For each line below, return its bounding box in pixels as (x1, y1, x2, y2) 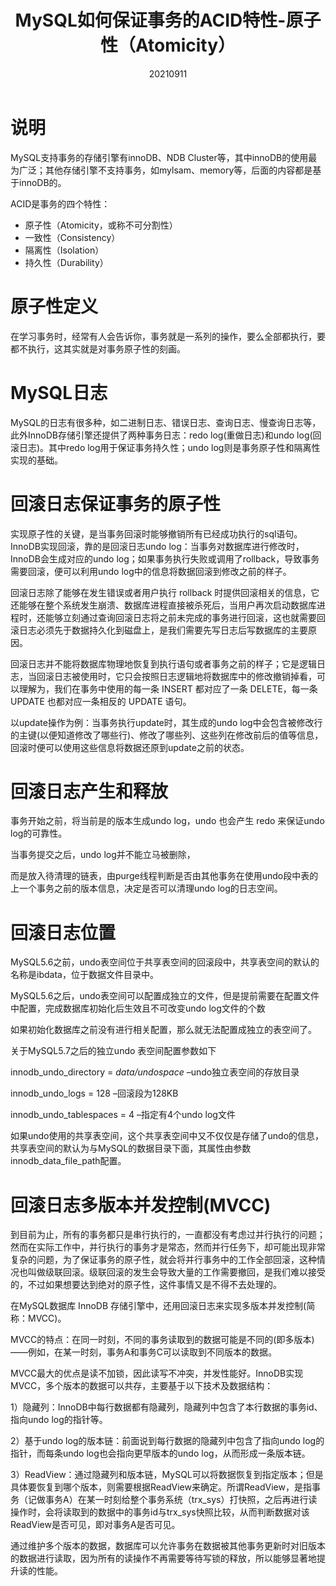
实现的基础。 (10, 454, 63, 466)
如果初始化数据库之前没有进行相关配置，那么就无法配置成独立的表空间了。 (10, 1024, 317, 1036)
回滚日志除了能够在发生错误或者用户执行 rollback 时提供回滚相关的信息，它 (10, 586, 320, 598)
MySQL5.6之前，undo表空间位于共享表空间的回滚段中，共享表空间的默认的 (10, 956, 320, 968)
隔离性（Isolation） (24, 244, 105, 256)
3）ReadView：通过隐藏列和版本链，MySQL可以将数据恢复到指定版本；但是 (10, 1469, 324, 1481)
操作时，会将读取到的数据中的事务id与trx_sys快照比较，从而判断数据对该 (10, 1506, 310, 1518)
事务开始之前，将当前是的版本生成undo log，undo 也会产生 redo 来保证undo (10, 815, 325, 827)
